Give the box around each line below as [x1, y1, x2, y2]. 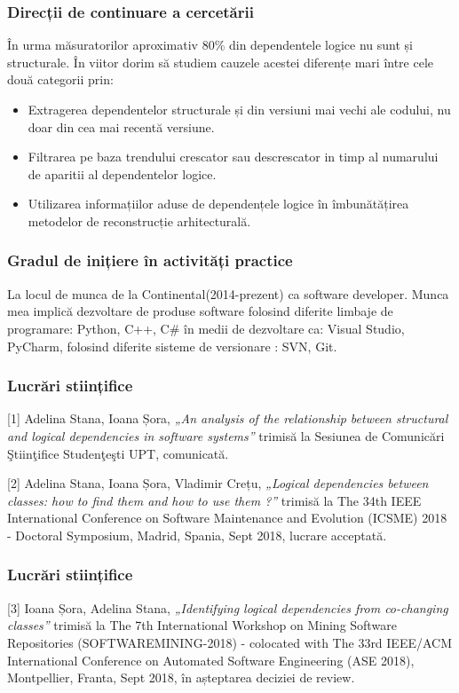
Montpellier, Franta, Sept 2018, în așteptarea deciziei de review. [7, 668, 355, 687]
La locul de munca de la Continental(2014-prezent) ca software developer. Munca [7, 284, 449, 303]
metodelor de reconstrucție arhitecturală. [28, 211, 251, 230]
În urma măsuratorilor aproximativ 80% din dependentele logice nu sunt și [7, 35, 414, 54]
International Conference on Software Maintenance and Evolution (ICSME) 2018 [7, 508, 447, 527]
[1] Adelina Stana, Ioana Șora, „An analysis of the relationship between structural [7, 409, 448, 428]
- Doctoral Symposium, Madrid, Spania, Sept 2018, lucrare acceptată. [7, 525, 387, 544]
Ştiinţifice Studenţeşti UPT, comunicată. [7, 444, 229, 462]
